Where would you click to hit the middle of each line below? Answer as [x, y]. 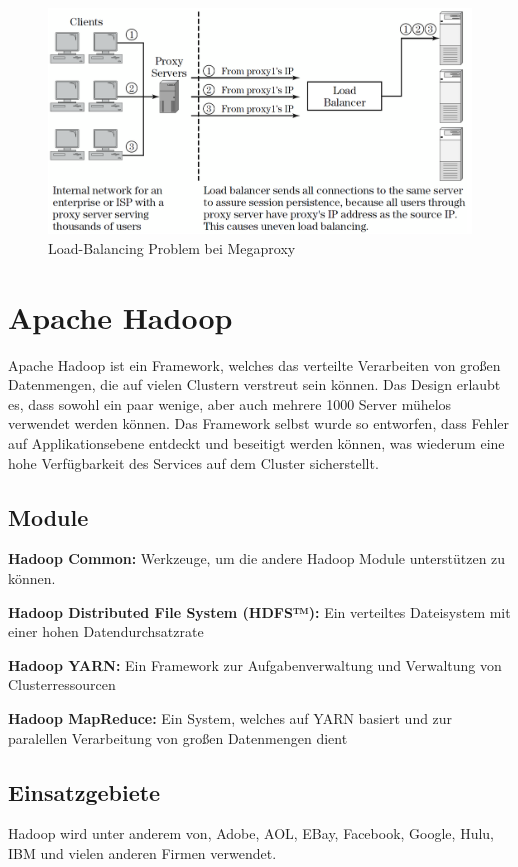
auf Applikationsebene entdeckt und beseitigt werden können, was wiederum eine [256, 442]
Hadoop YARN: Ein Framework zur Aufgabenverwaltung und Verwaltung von [255, 664]
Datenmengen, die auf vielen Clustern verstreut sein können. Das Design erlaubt [254, 384]
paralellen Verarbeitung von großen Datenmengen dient [178, 737]
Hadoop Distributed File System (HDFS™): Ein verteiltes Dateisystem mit [259, 611]
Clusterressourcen [62, 684]
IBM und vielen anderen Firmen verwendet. [142, 852]
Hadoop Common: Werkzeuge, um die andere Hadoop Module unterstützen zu [257, 558]
